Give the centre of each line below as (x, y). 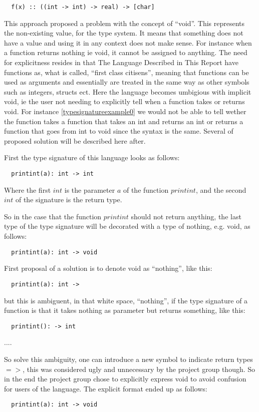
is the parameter (90, 189)
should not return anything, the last (186, 216)
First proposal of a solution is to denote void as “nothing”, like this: (108, 268)
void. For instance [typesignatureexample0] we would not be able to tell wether (125, 111)
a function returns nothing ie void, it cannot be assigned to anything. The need (126, 52)
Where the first (28, 189)
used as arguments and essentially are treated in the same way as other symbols (127, 82)
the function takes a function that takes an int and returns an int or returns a (124, 121)
